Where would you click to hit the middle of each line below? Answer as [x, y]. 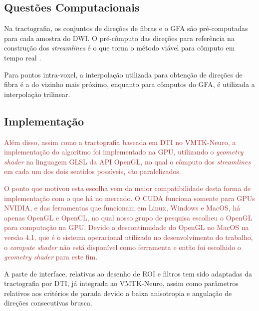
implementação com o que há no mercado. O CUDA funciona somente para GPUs [129, 198]
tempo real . [23, 57]
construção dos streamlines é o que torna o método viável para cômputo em [120, 48]
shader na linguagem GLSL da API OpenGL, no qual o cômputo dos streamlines [128, 161]
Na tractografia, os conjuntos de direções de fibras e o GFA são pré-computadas [126, 28]
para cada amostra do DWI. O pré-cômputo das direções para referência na [119, 38]
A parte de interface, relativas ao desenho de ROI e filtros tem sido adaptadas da [128, 273]
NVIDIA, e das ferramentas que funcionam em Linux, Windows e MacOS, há [122, 208]
